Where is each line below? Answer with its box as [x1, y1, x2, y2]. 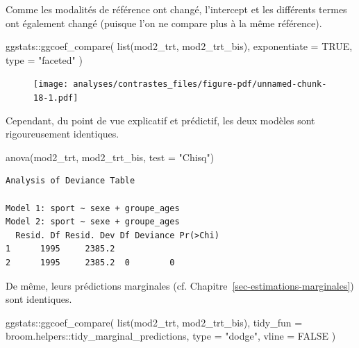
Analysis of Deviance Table [6, 176, 135, 186]
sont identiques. [6, 292, 72, 306]
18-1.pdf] [33, 93, 78, 103]
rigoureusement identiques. [6, 126, 119, 141]
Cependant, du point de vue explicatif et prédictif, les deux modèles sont [6, 113, 315, 127]
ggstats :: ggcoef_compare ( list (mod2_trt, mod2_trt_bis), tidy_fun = [6, 315, 303, 329]
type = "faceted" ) [6, 52, 83, 67]
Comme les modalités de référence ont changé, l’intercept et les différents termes [6, 2, 347, 16]
